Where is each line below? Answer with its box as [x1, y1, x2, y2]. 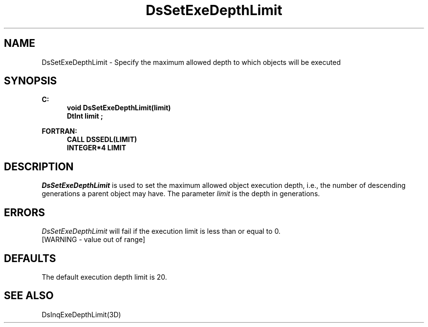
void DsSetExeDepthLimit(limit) [67, 103, 171, 112]
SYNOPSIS [4, 75, 57, 87]
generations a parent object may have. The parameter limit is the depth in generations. [42, 189, 320, 198]
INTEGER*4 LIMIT [67, 143, 127, 152]
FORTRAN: [42, 127, 77, 136]
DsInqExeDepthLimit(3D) [42, 310, 121, 319]
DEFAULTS [4, 252, 56, 265]
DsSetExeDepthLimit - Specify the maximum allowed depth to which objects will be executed [42, 58, 341, 66]
